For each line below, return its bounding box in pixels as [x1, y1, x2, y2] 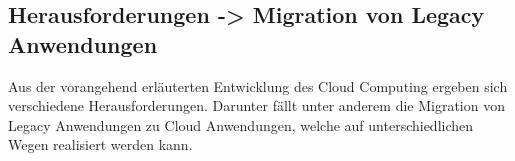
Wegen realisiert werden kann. [8, 134, 193, 155]
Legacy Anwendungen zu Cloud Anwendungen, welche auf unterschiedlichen [8, 114, 474, 135]
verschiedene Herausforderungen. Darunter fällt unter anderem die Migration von [8, 95, 505, 116]
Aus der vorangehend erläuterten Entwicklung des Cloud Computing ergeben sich [8, 75, 508, 96]
